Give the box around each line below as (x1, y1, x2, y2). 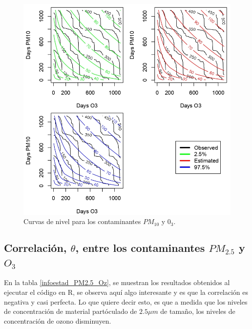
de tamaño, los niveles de (160, 306, 235, 316)
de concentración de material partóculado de (4, 306, 137, 316)
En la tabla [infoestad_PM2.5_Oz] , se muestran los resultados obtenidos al (4, 277, 230, 288)
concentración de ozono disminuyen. (4, 315, 111, 326)
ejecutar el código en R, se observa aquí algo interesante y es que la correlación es (4, 287, 249, 297)
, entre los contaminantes (75, 240, 205, 255)
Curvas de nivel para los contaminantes (23, 216, 141, 226)
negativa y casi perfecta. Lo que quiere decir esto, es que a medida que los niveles (4, 296, 248, 307)
